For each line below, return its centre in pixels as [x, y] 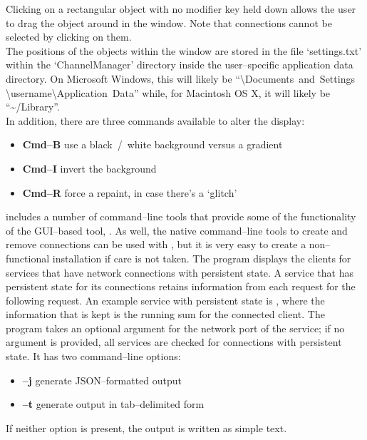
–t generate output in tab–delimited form [113, 404]
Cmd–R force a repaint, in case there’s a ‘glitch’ [130, 192]
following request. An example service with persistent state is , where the [165, 300]
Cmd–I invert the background [89, 168]
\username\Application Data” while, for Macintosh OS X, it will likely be [168, 92]
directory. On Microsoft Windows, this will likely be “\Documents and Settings [180, 78]
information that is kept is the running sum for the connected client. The [165, 314]
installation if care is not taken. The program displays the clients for [202, 258]
